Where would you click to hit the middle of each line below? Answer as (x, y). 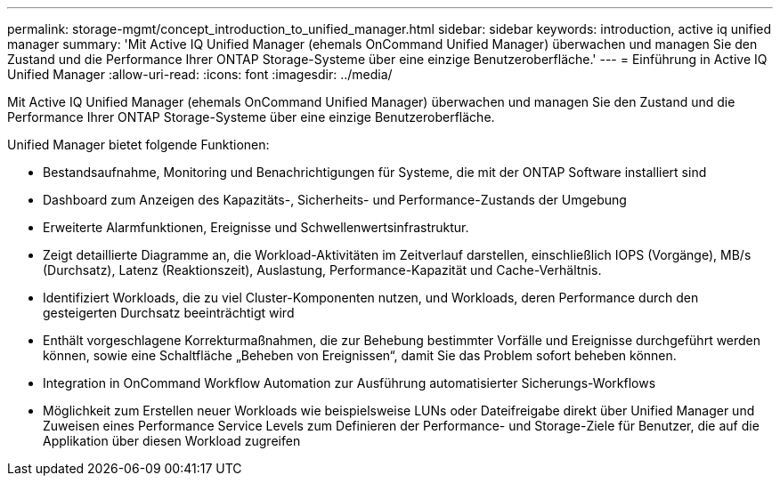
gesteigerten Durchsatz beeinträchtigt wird (169, 313)
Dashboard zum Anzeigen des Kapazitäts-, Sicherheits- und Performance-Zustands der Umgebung (335, 200)
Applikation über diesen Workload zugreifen (172, 441)
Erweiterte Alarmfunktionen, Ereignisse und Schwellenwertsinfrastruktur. (256, 227)
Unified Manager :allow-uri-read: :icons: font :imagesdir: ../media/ (200, 74)
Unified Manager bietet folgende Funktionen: (138, 145)
